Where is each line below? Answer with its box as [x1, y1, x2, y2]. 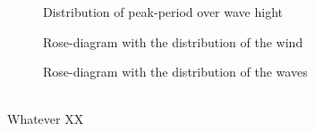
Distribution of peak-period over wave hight [43, 3, 283, 20]
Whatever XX [7, 110, 84, 128]
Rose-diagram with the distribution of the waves [43, 62, 308, 81]
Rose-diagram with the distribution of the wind [43, 32, 303, 51]
